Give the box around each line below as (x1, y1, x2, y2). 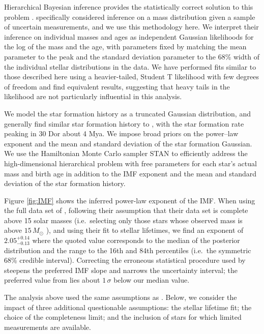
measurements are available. (4, 321, 91, 332)
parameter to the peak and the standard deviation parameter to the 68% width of (4, 51, 259, 62)
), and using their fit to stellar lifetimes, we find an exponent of (46, 225, 244, 235)
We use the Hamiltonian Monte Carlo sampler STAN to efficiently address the (4, 148, 248, 159)
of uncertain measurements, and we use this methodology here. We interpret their (4, 21, 259, 32)
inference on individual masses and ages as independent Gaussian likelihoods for (4, 31, 254, 42)
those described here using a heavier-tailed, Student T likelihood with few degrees (4, 71, 259, 82)
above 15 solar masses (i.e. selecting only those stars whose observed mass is (4, 215, 243, 225)
